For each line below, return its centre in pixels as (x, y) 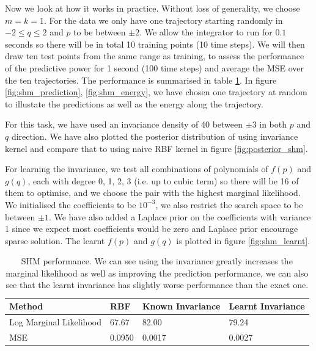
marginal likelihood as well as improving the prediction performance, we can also (157, 273)
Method (26, 306)
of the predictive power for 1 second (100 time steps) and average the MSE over (155, 67)
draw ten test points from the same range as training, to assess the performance (155, 56)
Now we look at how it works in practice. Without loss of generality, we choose (152, 8)
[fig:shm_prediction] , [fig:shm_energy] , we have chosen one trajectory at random (156, 92)
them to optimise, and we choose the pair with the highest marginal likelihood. (153, 193)
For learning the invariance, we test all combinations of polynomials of (137, 169)
